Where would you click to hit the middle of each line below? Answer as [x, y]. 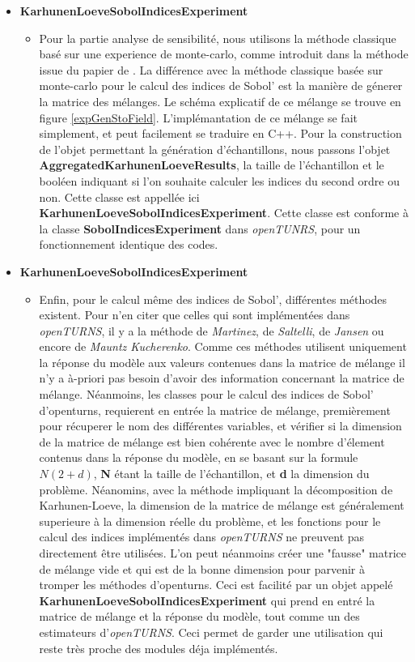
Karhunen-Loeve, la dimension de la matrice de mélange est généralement [222, 505]
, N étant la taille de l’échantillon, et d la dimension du [231, 474]
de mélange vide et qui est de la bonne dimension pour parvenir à [202, 568]
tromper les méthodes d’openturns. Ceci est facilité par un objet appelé [216, 585]
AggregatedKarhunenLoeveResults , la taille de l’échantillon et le [212, 165]
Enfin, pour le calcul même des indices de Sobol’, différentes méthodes [213, 299]
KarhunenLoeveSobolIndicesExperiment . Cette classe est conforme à [224, 213]
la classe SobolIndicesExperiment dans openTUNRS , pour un [200, 228]
